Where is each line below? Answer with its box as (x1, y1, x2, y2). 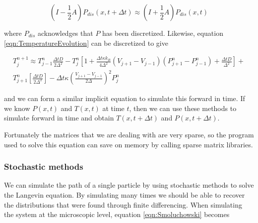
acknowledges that (38, 28, 93, 38)
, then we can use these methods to (129, 103, 237, 113)
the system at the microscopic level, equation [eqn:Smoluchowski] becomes (4, 209, 230, 220)
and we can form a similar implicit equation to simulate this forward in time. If (4, 93, 245, 104)
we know (4, 103, 30, 113)
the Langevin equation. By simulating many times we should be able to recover (4, 189, 245, 200)
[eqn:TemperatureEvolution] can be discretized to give (4, 37, 168, 48)
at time (102, 103, 125, 113)
